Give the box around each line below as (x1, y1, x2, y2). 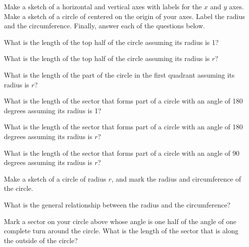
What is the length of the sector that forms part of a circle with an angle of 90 (4, 147, 240, 158)
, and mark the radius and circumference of (111, 173, 241, 184)
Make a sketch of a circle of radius (4, 173, 106, 184)
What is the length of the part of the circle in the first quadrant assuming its (4, 69, 235, 80)
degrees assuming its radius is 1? (4, 105, 102, 115)
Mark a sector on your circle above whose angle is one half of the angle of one (4, 216, 236, 226)
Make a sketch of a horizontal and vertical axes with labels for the (4, 1, 202, 11)
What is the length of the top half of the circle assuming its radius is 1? (4, 37, 219, 47)
